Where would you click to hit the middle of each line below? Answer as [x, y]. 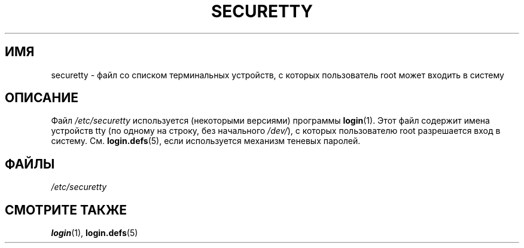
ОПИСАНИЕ [42, 98]
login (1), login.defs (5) [95, 233]
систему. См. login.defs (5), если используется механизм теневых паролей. [206, 141]
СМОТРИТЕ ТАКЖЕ [66, 210]
